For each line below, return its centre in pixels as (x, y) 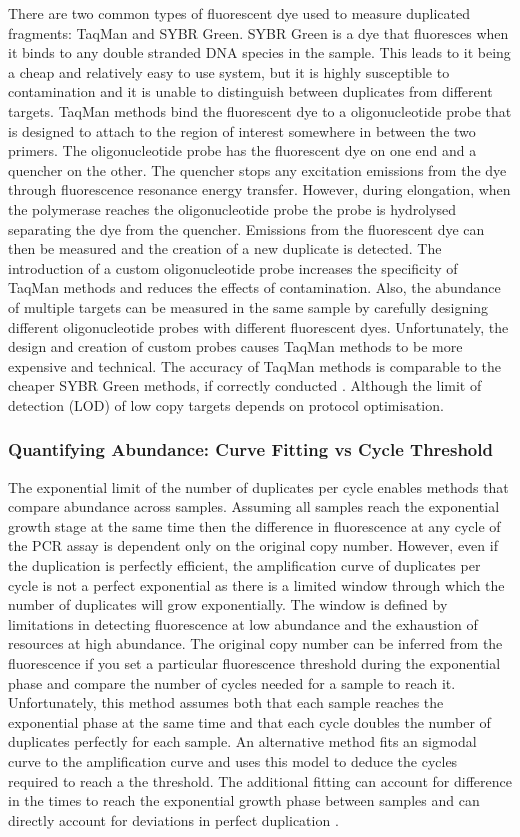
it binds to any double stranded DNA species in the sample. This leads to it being (259, 52)
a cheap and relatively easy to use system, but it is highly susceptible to (229, 71)
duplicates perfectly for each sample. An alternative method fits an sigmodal (242, 741)
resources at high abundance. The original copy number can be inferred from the (255, 643)
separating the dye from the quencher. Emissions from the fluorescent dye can (246, 228)
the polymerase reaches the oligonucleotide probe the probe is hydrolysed (232, 208)
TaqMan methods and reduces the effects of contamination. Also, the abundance (254, 287)
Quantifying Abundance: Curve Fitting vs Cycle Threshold (250, 449)
